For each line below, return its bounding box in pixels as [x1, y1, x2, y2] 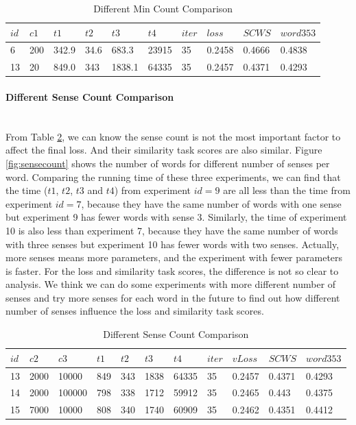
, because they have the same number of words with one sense [81, 196, 342, 210]
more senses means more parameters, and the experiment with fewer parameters [5, 250, 343, 265]
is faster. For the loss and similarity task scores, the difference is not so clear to [5, 263, 339, 278]
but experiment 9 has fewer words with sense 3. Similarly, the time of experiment [5, 210, 347, 224]
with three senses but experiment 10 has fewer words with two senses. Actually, [5, 236, 340, 251]
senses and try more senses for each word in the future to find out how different [5, 290, 340, 304]
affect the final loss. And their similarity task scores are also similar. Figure [5, 143, 322, 157]
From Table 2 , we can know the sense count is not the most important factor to [5, 129, 341, 143]
